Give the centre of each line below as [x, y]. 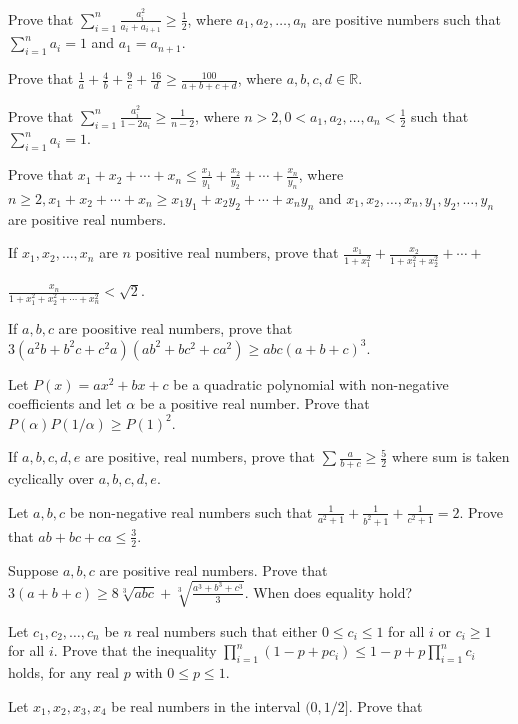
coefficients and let [65, 403]
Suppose [33, 569]
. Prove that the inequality [135, 650]
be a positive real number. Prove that [254, 403]
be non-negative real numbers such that [191, 511]
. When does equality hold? [328, 591]
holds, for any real [64, 672]
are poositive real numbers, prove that [175, 328]
